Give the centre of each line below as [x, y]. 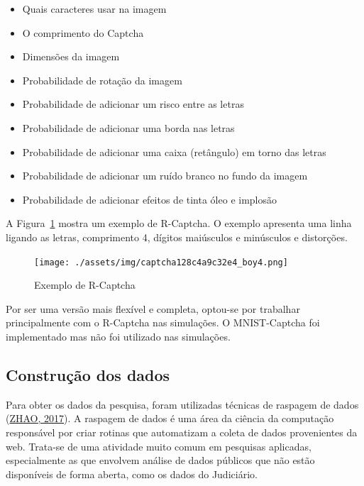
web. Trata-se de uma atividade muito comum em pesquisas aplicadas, [159, 446]
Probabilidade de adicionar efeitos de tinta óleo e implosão [150, 199]
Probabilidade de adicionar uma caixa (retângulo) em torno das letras [174, 151]
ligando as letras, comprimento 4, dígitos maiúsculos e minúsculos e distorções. [177, 237]
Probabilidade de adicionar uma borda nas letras [128, 127]
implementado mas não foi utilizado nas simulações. [118, 336]
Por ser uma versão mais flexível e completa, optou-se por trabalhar [153, 308]
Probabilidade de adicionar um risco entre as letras [133, 104]
